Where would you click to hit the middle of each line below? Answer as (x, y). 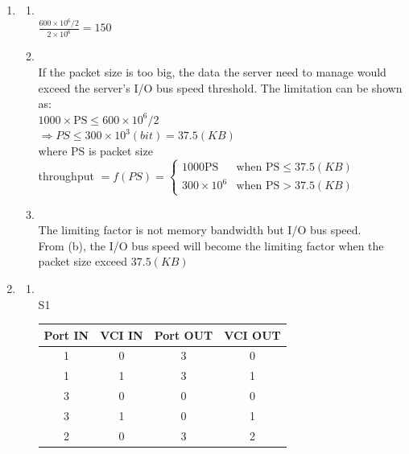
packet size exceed (83, 261)
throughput (66, 175)
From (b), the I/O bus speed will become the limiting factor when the (211, 245)
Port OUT (184, 334)
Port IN (66, 334)
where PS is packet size (95, 150)
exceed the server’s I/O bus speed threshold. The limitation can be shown (220, 87)
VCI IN (122, 334)
